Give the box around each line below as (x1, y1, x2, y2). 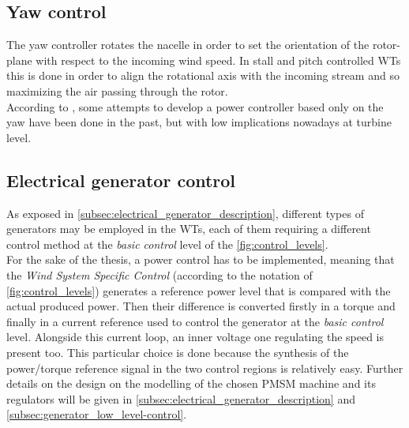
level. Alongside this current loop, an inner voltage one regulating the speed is (6, 329, 385, 345)
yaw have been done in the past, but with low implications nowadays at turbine (6, 114, 392, 130)
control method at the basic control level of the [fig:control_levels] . (6, 235, 328, 252)
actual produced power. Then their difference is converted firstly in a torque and (6, 298, 396, 314)
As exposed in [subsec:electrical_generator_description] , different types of (6, 205, 364, 221)
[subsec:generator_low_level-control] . (6, 406, 187, 422)
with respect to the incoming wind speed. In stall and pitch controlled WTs (36, 51, 401, 68)
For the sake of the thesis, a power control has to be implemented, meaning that (6, 251, 395, 268)
